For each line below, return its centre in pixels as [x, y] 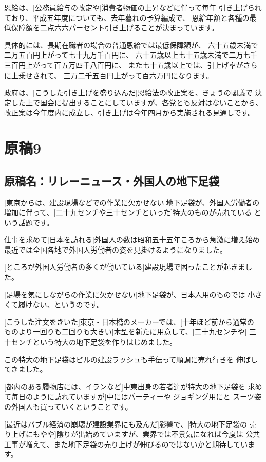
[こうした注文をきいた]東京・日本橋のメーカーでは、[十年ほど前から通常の [129, 321]
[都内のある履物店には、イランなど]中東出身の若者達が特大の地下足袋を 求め [133, 386]
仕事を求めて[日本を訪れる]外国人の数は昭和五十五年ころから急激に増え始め [132, 239]
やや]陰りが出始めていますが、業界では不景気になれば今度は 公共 [150, 434]
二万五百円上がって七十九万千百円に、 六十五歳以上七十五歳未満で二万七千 [131, 55]
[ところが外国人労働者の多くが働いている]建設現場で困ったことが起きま [125, 267]
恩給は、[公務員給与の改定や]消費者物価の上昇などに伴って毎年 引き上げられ [133, 7]
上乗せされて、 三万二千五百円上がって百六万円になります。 [112, 75]
